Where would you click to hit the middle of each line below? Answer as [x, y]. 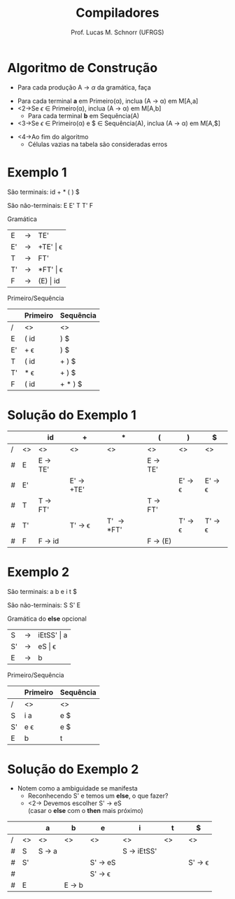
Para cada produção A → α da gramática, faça [84, 87]
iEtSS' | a [53, 635]
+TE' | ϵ [50, 246]
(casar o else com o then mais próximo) [85, 811]
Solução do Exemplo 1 [72, 415]
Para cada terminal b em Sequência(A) [84, 115]
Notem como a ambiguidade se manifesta [77, 788]
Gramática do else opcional [47, 618]
